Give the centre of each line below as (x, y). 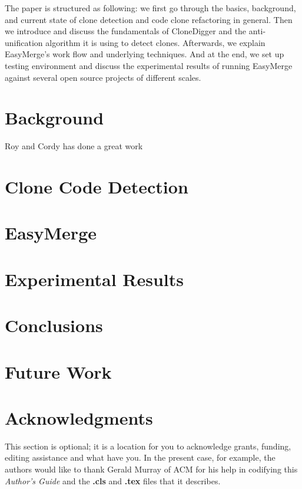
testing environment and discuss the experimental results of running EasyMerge (149, 65)
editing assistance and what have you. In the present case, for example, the (140, 457)
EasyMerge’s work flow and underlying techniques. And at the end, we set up (145, 54)
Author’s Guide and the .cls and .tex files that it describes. (113, 480)
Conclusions (54, 325)
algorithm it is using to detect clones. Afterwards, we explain (155, 42)
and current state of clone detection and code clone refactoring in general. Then (149, 19)
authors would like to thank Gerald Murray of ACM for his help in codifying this (151, 469)
